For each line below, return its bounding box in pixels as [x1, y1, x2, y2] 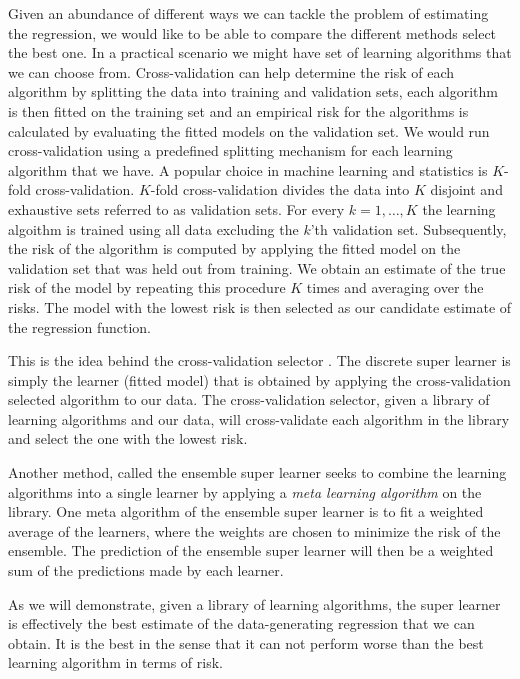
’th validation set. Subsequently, [310, 218, 507, 239]
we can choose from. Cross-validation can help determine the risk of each [8, 61, 455, 82]
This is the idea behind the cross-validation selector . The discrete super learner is [8, 350, 511, 371]
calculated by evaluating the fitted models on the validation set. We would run [8, 120, 490, 141]
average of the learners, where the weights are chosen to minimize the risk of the [8, 520, 501, 541]
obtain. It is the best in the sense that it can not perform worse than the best [8, 632, 484, 653]
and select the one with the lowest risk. [8, 428, 248, 449]
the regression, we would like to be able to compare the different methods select [8, 22, 497, 43]
